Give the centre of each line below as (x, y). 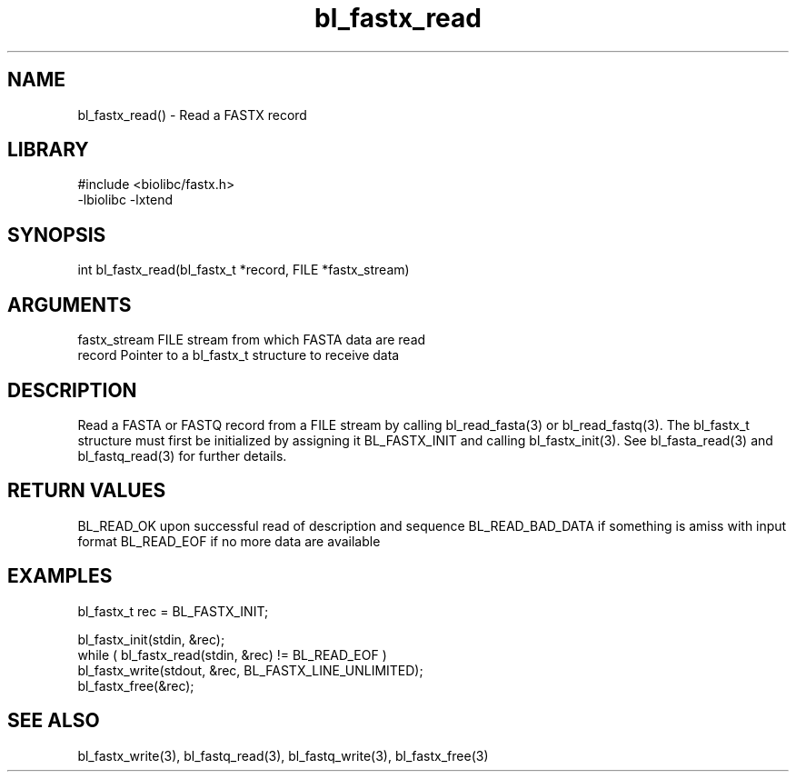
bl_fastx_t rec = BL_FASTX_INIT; (173, 611)
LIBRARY (48, 150)
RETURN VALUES (87, 491)
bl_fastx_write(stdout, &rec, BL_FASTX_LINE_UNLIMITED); (250, 670)
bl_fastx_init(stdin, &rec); (151, 639)
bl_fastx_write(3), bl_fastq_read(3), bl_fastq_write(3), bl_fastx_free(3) (283, 755)
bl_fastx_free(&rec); (136, 685)
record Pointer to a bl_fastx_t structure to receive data (239, 355)
